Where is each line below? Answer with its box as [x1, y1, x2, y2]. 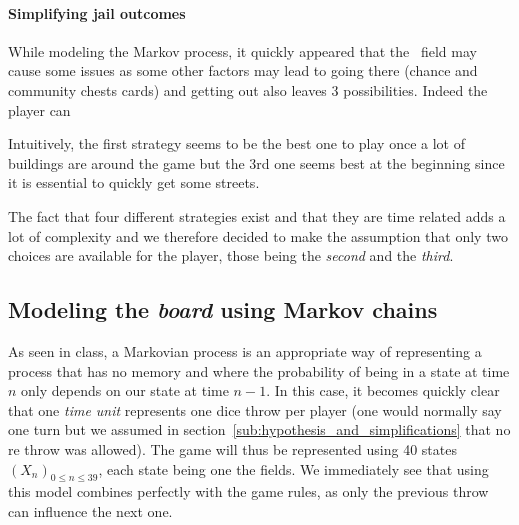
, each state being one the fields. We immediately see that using [98, 458, 489, 479]
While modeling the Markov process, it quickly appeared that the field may [8, 40, 477, 61]
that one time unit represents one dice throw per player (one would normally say [8, 399, 502, 420]
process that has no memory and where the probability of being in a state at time [8, 360, 510, 381]
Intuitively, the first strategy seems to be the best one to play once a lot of [8, 133, 465, 154]
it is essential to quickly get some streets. [8, 172, 260, 193]
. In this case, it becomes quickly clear [266, 380, 500, 401]
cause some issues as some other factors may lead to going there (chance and [8, 60, 478, 81]
